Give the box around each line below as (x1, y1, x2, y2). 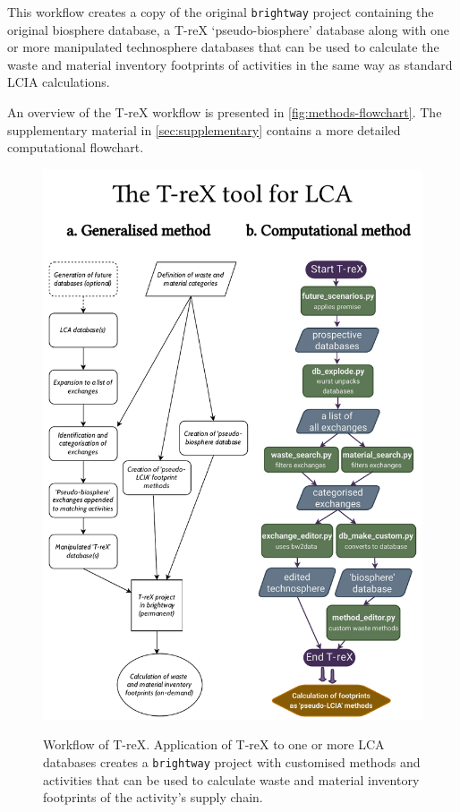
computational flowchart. (7, 138, 144, 157)
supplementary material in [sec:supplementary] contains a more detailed (7, 120, 401, 139)
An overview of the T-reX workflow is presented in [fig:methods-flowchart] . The (7, 103, 442, 122)
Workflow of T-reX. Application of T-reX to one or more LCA (43, 735, 385, 754)
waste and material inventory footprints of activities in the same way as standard (7, 55, 453, 73)
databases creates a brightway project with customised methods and (43, 752, 421, 771)
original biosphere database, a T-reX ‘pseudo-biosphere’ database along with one (7, 20, 450, 38)
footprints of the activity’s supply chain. (43, 788, 263, 807)
